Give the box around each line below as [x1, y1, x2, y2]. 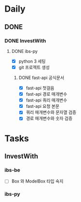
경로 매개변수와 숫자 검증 [26, 116, 73, 121]
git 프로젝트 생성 [18, 64, 50, 70]
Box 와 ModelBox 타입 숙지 [11, 178, 64, 184]
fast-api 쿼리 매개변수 [26, 97, 67, 103]
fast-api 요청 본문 [26, 103, 60, 109]
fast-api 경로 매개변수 [26, 91, 67, 97]
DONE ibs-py [11, 48, 38, 54]
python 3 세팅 [18, 58, 46, 64]
